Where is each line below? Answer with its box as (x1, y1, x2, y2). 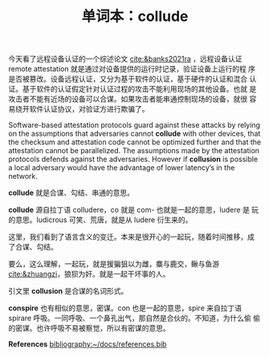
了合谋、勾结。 (8, 242, 58, 252)
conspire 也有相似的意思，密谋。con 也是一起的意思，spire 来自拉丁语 (8, 303, 243, 313)
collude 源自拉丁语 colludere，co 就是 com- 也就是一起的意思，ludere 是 (8, 205, 251, 215)
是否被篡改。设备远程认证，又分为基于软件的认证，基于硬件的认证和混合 (8, 74, 247, 84)
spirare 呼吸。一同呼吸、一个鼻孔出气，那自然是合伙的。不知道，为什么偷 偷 (8, 314, 261, 323)
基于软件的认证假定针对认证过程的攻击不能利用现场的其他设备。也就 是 (22, 84, 257, 94)
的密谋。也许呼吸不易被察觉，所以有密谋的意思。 (8, 323, 170, 333)
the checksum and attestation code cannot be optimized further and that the (8, 137, 262, 147)
